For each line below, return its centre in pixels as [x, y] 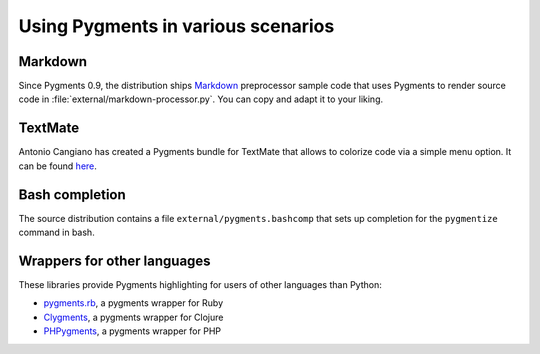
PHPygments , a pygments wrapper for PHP [132, 331]
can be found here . [57, 166]
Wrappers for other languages [114, 260]
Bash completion [72, 194]
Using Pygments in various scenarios [176, 26]
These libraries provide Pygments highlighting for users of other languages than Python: [200, 284]
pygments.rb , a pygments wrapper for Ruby [133, 303]
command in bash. [56, 232]
